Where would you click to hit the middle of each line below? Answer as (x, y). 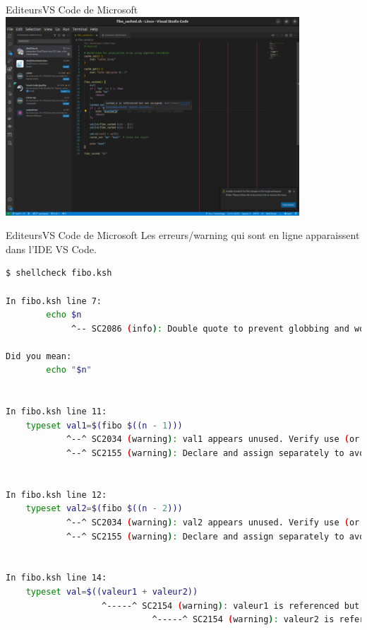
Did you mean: (39, 356)
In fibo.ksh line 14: (56, 578)
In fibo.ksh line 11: (56, 412)
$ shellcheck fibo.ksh (59, 273)
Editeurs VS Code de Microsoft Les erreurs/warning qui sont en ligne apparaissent (183, 235)
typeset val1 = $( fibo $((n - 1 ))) (104, 425)
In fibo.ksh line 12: (56, 495)
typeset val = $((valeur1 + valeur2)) (112, 591)
